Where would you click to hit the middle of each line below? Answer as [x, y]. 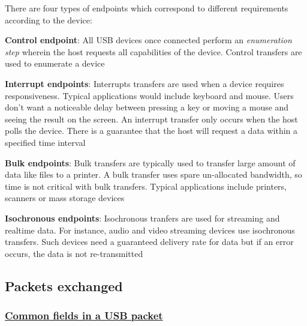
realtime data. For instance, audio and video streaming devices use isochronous [150, 230]
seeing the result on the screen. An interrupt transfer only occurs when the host [151, 119]
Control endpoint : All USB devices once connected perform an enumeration [148, 40]
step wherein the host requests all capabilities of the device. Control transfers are [153, 51]
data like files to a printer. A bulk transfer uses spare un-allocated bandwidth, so [153, 174]
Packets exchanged [64, 285]
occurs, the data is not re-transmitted [74, 253]
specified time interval [45, 142]
